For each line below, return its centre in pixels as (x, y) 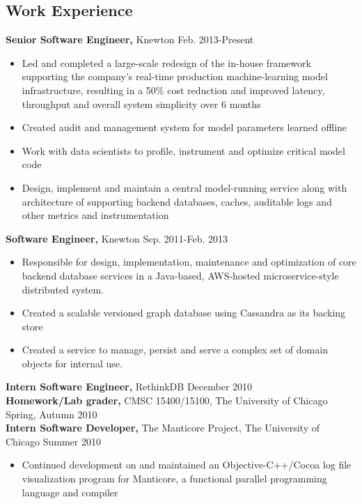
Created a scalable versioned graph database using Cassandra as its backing (184, 313)
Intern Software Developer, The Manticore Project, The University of (163, 428)
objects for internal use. (72, 363)
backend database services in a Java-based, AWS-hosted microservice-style (180, 275)
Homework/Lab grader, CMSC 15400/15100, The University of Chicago (167, 400)
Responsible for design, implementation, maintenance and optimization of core (189, 262)
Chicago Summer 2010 (53, 441)
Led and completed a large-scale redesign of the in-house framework (166, 62)
